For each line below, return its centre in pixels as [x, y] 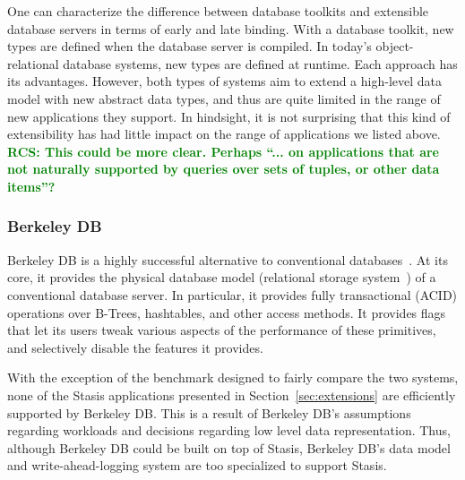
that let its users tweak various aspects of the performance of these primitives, [222, 330]
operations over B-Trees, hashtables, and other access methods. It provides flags [227, 312]
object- [395, 46]
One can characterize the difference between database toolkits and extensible [218, 11]
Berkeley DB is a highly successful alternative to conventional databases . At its [228, 259]
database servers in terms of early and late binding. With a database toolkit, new [231, 28]
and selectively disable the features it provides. [135, 347]
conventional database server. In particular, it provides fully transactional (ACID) [232, 294]
